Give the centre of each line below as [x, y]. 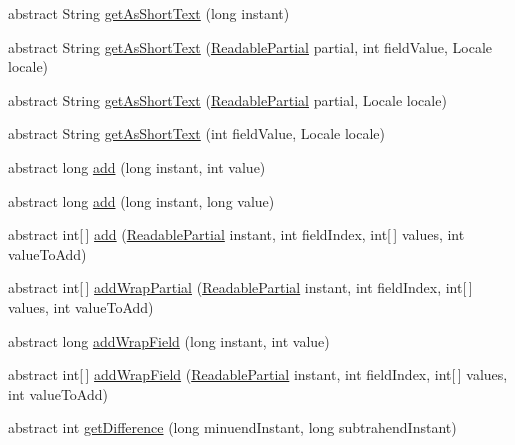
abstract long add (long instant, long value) [141, 200]
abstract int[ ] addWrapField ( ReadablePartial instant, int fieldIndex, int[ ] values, [258, 374]
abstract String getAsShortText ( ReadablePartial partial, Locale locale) [227, 99]
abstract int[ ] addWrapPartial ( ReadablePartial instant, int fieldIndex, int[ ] [240, 287]
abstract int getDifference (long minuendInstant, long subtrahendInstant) [232, 427]
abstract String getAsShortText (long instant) [149, 13]
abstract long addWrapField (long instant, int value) [169, 340]
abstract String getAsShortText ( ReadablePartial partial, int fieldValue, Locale [250, 46]
